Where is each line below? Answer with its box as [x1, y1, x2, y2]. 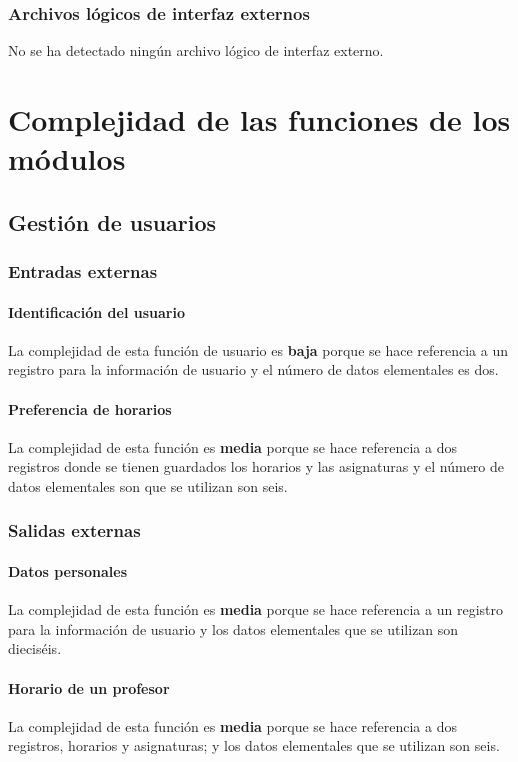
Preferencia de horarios [8, 398, 172, 419]
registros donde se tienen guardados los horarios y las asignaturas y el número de [8, 456, 505, 477]
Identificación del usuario [8, 301, 185, 322]
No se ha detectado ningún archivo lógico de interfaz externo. [8, 40, 384, 61]
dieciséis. [8, 638, 62, 659]
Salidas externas [8, 518, 141, 543]
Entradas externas [8, 259, 158, 284]
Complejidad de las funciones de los [8, 99, 511, 139]
